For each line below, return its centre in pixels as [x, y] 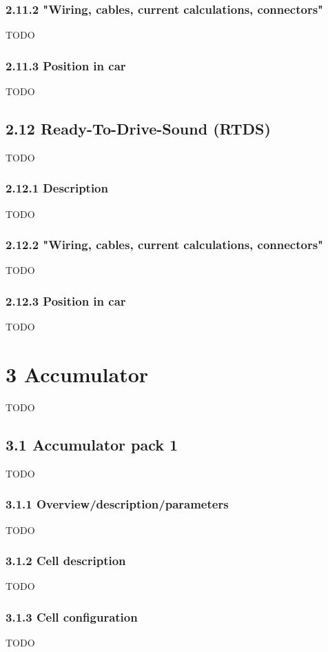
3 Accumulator [77, 374]
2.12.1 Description [57, 188]
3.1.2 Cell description [66, 561]
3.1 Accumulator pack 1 [92, 444]
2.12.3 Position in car [66, 300]
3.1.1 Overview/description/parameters [117, 504]
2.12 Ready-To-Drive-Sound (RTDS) [138, 129]
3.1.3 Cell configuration [72, 616]
